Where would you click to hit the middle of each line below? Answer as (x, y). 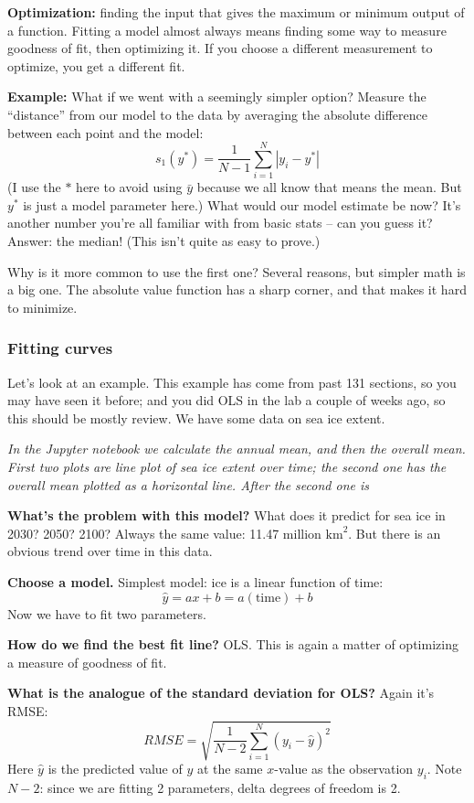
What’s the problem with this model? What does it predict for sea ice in (226, 515)
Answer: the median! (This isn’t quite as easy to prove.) (164, 241)
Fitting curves (60, 348)
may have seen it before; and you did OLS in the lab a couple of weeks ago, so (226, 400)
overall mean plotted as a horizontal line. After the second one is (188, 484)
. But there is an (395, 533)
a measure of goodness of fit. (87, 662)
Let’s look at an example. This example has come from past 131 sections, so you (232, 382)
